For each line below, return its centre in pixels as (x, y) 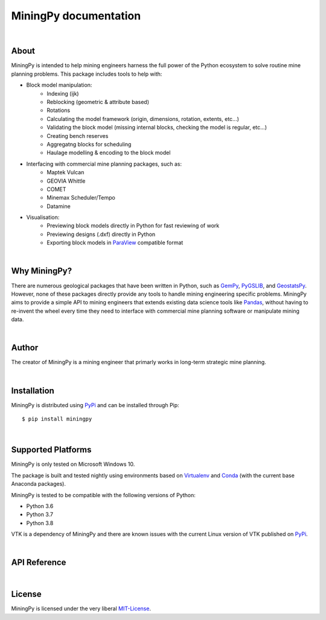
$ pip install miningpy (57, 419)
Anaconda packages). (39, 484)
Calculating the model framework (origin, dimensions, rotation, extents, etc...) (143, 119)
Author (25, 348)
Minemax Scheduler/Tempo (81, 198)
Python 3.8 (40, 523)
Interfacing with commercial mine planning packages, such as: (104, 164)
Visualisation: (43, 217)
